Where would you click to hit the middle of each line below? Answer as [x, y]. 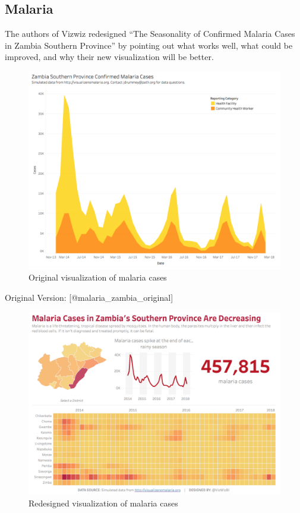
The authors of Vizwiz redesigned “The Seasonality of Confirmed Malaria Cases [150, 34]
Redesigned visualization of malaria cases [103, 503]
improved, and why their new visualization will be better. [109, 57]
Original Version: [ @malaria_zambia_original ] [89, 298]
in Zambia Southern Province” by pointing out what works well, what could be [149, 45]
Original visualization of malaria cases [98, 277]
